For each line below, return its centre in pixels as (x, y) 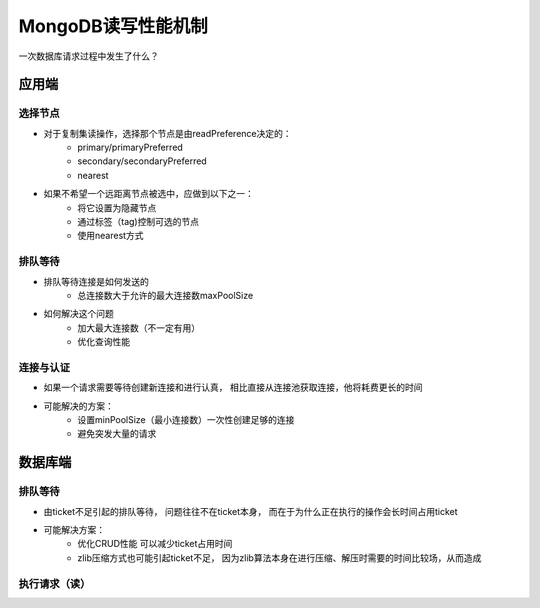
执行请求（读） (54, 583)
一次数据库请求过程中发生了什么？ (88, 56)
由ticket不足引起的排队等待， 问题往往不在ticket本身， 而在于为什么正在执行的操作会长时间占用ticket (251, 511)
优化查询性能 (103, 342)
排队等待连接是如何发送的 (96, 281)
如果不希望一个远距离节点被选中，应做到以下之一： (148, 194)
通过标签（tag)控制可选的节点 (138, 222)
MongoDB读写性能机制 (113, 26)
